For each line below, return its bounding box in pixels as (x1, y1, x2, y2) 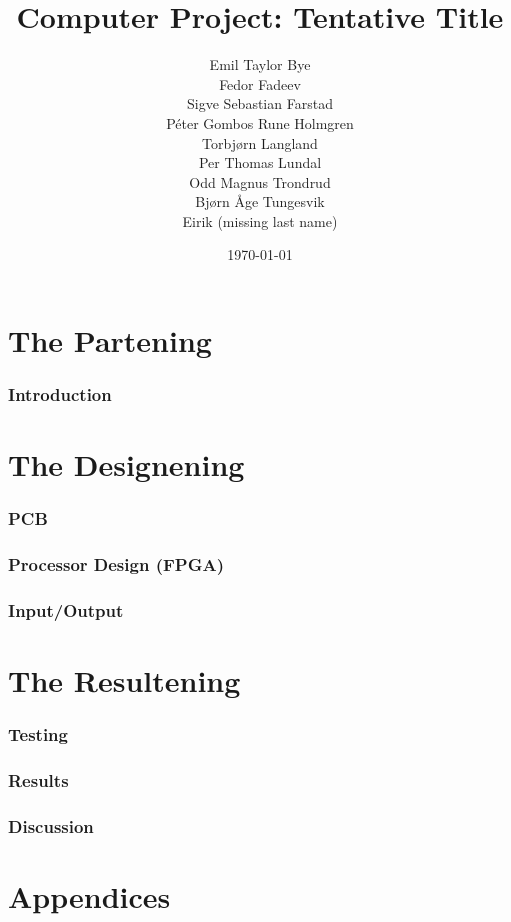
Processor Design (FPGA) (8, 552, 224, 577)
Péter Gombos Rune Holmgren (166, 112, 354, 133)
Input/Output (8, 598, 124, 623)
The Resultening (8, 660, 241, 701)
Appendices (8, 876, 171, 917)
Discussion (8, 813, 94, 838)
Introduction (8, 382, 112, 407)
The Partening (8, 320, 212, 361)
